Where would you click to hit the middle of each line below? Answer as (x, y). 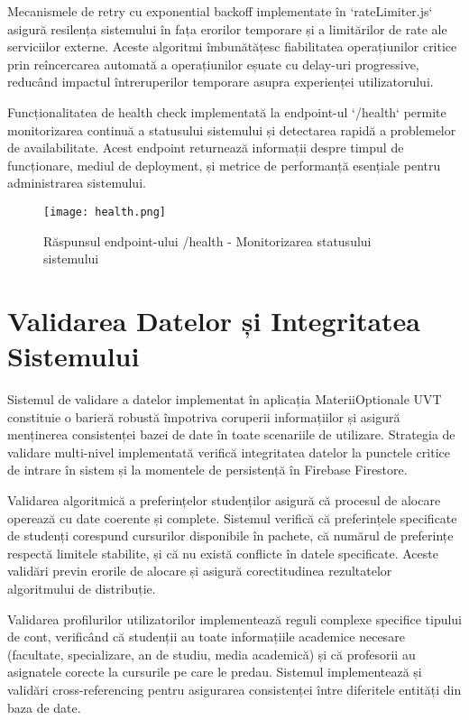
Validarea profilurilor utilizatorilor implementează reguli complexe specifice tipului (235, 618)
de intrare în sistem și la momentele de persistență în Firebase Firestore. (207, 470)
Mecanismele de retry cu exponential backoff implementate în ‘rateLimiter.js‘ (220, 11)
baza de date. (44, 707)
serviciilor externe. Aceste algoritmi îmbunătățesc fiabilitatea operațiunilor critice (232, 46)
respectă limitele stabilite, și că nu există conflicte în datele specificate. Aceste (223, 553)
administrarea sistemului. (77, 183)
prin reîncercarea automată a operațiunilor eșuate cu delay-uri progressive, (213, 64)
